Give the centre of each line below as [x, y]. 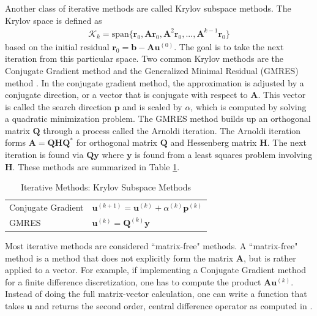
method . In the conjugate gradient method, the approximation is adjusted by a [155, 82]
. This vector [282, 95]
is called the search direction [58, 106]
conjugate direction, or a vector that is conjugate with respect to [126, 95]
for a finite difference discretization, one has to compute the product [133, 281]
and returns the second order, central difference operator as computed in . [174, 306]
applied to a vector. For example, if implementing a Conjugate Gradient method [155, 270]
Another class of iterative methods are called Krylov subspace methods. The [148, 8]
